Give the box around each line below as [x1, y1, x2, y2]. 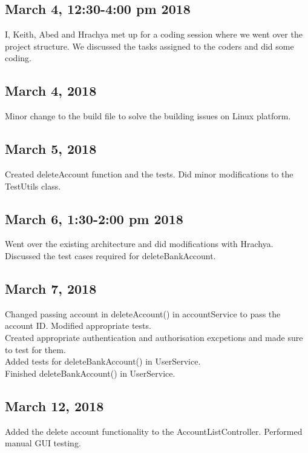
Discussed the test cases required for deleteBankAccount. [5, 249, 216, 262]
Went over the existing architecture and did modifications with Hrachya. [5, 237, 274, 250]
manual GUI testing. [5, 437, 81, 449]
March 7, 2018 [5, 279, 97, 297]
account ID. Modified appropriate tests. [5, 319, 151, 332]
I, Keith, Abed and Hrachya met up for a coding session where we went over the [5, 28, 303, 41]
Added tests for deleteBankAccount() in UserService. [5, 355, 201, 368]
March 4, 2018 [5, 81, 97, 100]
